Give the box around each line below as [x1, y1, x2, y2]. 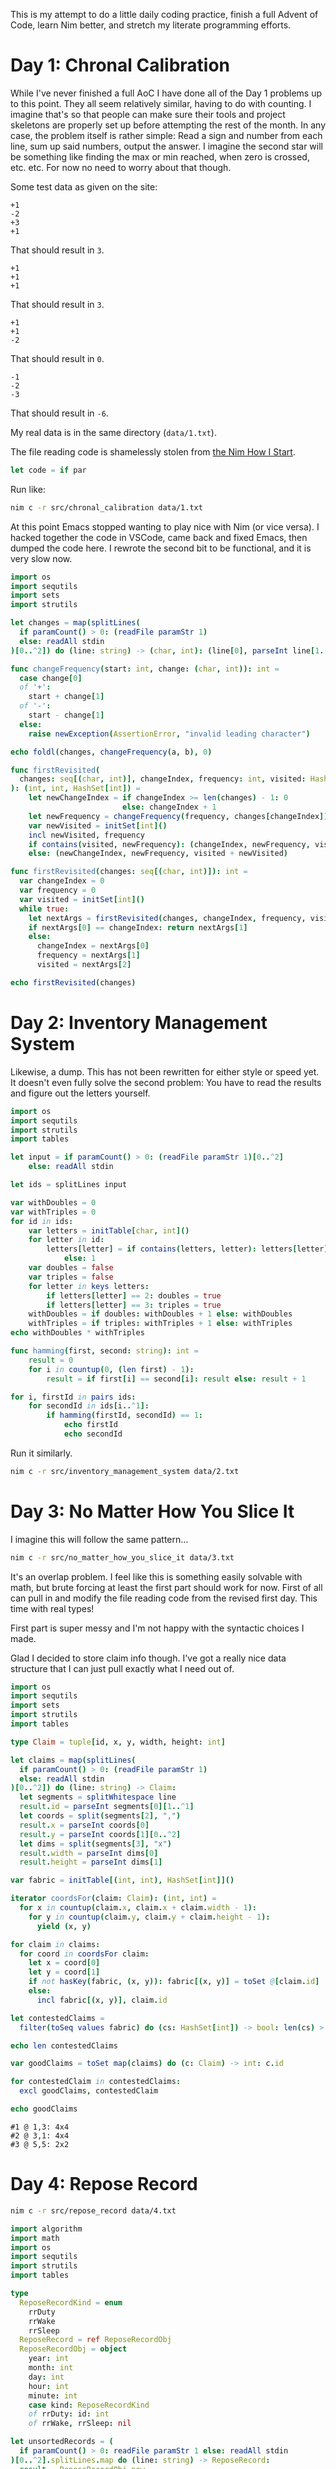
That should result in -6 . [10, 407, 109, 419]
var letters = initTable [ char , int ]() [28, 1225, 190, 1236]
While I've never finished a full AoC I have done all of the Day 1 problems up [10, 87, 322, 99]
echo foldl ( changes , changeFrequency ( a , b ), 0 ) [10, 747, 213, 757]
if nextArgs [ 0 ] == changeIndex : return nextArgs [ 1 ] [28, 922, 248, 933]
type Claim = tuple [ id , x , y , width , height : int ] [10, 1737, 226, 1747]
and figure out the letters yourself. [10, 1087, 151, 1099]
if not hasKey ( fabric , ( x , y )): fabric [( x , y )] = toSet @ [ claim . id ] [28, 1977, 320, 1987]
